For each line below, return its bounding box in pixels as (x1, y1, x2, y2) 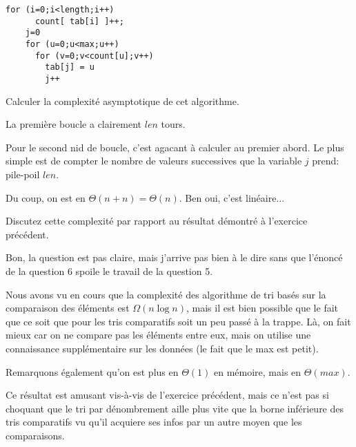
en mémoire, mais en (213, 364, 301, 379)
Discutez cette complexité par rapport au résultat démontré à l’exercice (6, 213, 308, 228)
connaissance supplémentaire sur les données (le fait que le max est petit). (6, 341, 319, 355)
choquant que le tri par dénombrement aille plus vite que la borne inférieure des (6, 401, 344, 415)
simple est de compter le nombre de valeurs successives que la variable (6, 153, 302, 168)
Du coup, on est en (6, 190, 86, 205)
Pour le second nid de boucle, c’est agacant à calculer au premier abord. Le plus (6, 140, 344, 154)
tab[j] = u (45, 62, 95, 73)
